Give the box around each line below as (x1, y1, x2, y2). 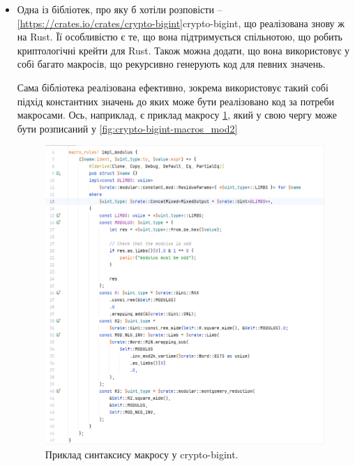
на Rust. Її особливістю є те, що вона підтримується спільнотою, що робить (17, 29, 342, 44)
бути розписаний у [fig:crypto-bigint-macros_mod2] (17, 121, 238, 135)
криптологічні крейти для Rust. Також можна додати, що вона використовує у (17, 43, 350, 57)
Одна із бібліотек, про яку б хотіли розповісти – (17, 2, 222, 16)
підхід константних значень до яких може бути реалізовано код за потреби (17, 93, 335, 108)
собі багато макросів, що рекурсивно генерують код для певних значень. (17, 57, 326, 71)
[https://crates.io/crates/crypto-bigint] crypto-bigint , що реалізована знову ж (17, 15, 345, 30)
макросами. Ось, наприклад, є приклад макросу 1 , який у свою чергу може (17, 107, 337, 122)
